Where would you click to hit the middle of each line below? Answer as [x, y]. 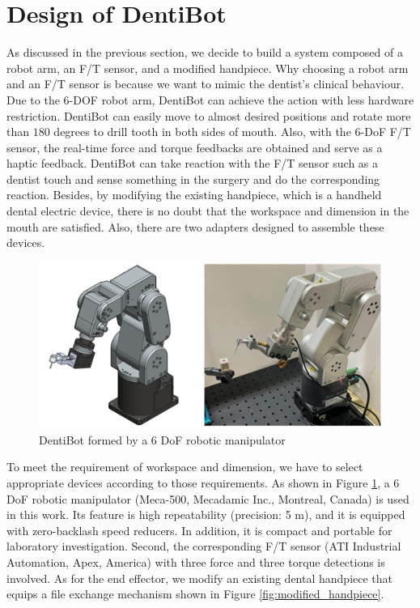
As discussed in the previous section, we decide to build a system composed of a [205, 52]
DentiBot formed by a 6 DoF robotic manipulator [162, 439]
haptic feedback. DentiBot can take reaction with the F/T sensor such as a [193, 163]
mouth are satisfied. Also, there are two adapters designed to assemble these [195, 226]
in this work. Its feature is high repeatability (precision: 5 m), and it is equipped [206, 514]
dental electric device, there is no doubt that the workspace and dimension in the [208, 211]
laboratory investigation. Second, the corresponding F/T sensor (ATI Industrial [204, 546]
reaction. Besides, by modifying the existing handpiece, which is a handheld [194, 195]
